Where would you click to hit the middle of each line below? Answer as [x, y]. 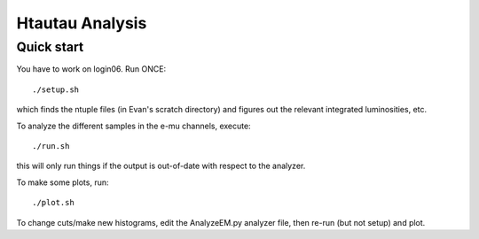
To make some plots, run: [63, 182]
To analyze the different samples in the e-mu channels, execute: [134, 126]
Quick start [50, 47]
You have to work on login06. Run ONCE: [91, 69]
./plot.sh [53, 203]
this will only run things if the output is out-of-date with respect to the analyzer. [161, 166]
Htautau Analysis [82, 23]
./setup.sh [56, 89]
